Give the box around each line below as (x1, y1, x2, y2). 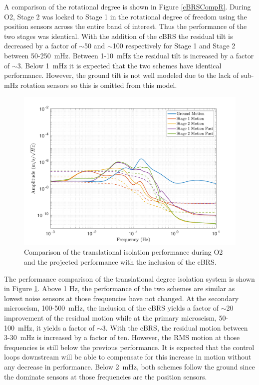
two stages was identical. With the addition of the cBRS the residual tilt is (4, 30, 233, 41)
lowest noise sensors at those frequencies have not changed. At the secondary (4, 293, 239, 303)
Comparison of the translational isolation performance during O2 (24, 247, 223, 257)
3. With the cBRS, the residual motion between (102, 322, 248, 333)
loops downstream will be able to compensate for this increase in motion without (4, 352, 252, 362)
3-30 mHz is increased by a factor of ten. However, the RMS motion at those (4, 332, 240, 343)
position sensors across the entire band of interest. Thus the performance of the (4, 21, 247, 31)
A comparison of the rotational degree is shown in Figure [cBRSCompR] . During (4, 1, 251, 11)
